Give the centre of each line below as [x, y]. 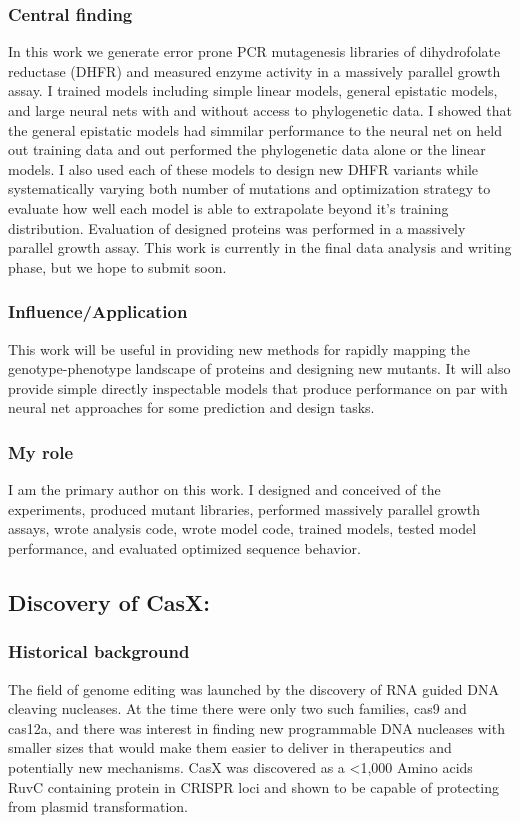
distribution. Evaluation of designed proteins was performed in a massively [237, 227]
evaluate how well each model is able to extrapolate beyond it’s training [228, 207]
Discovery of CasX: [109, 601]
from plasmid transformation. [98, 806]
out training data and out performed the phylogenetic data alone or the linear [247, 149]
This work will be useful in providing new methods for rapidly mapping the [239, 348]
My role [41, 451]
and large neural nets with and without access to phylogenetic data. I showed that [260, 110]
